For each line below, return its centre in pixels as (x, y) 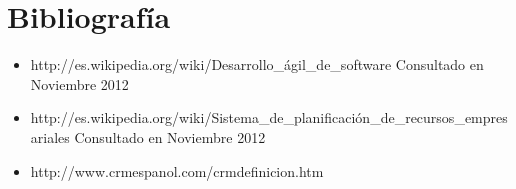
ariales (50, 136)
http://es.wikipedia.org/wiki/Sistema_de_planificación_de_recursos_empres (269, 117)
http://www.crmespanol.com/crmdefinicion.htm (177, 170)
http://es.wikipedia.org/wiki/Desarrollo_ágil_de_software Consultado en (257, 64)
